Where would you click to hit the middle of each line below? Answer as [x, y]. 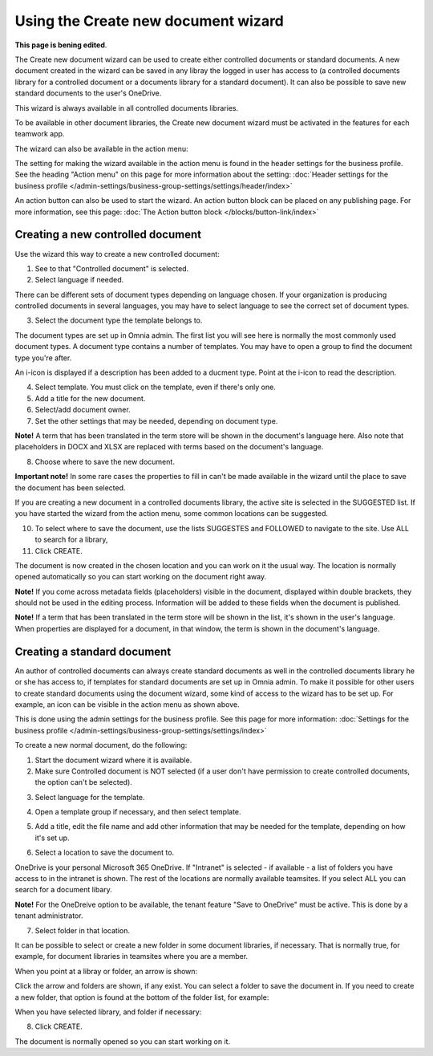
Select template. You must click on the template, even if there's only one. [155, 387]
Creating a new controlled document [108, 235]
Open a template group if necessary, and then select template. [138, 812]
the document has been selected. [70, 487]
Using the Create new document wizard [150, 21]
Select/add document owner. [83, 410]
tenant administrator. [49, 916]
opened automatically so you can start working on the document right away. [141, 577]
